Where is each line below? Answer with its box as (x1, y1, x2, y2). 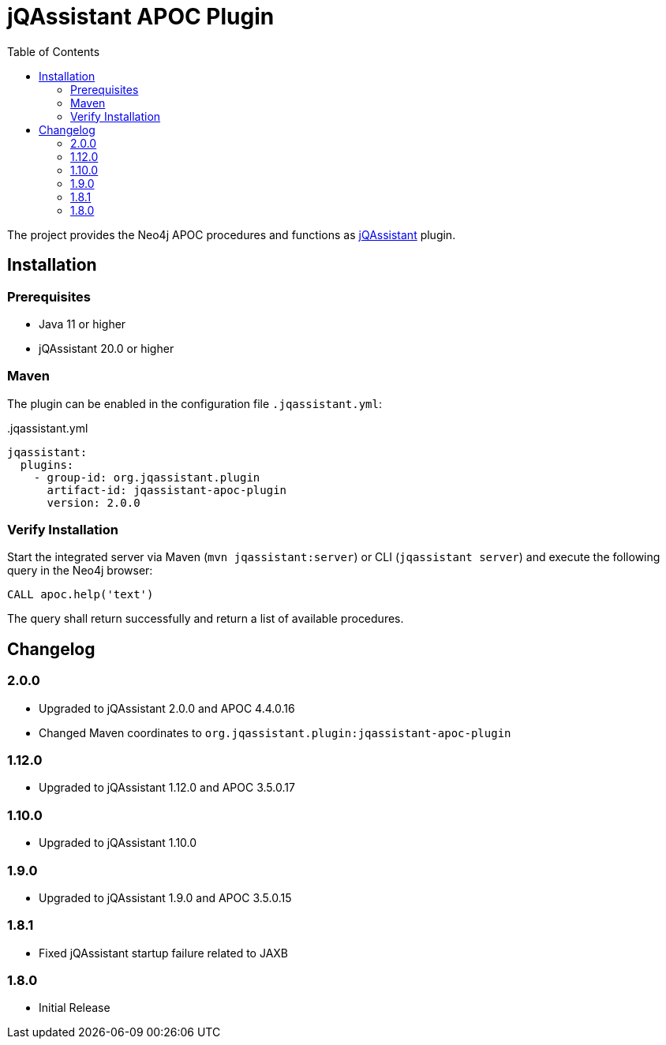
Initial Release (39, 1001, 110, 1015)
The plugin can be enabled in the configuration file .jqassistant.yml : (7, 396, 382, 410)
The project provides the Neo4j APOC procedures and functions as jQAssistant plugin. (7, 227, 456, 242)
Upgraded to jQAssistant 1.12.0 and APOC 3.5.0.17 (39, 781, 295, 795)
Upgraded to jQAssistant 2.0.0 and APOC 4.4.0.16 (39, 701, 295, 715)
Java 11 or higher (39, 316, 126, 331)
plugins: (20, 458, 74, 471)
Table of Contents (7, 44, 100, 58)
